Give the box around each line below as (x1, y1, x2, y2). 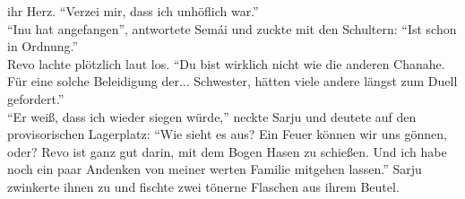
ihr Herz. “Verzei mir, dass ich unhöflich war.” (7, 2, 259, 20)
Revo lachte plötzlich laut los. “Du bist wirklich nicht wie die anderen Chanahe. (7, 54, 445, 73)
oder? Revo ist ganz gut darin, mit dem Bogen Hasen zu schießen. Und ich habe (7, 142, 447, 160)
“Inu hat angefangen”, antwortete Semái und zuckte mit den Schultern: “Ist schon (7, 19, 457, 38)
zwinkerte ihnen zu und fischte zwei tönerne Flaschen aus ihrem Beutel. (7, 177, 400, 195)
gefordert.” (7, 89, 65, 108)
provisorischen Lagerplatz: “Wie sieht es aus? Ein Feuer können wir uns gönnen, (7, 125, 447, 143)
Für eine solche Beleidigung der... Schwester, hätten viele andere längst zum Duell (7, 72, 458, 91)
